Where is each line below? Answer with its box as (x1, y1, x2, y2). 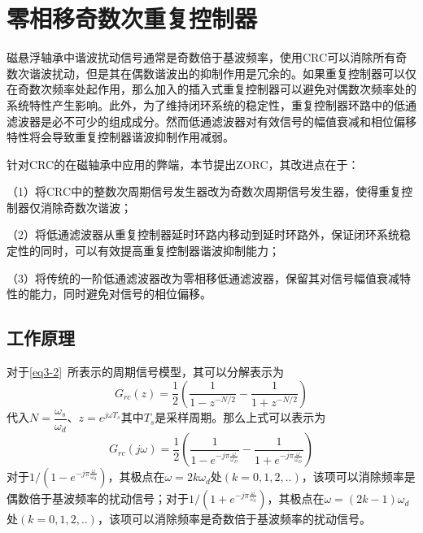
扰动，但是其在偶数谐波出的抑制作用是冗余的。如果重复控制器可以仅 (51, 64, 416, 81)
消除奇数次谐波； (40, 198, 132, 215)
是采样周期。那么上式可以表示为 (155, 409, 326, 426)
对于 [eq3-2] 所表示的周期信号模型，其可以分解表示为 (7, 363, 285, 380)
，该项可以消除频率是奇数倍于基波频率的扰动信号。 (97, 510, 371, 527)
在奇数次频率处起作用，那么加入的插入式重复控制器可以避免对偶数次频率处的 (7, 80, 416, 97)
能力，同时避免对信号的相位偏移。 (28, 285, 211, 302)
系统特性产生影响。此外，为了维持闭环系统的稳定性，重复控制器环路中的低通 (7, 96, 416, 113)
